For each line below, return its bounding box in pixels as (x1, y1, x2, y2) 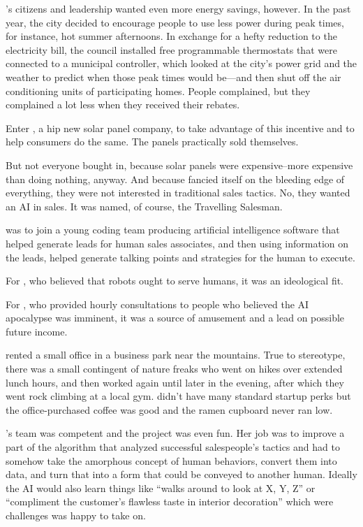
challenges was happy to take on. (6, 508, 146, 522)
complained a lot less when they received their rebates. (6, 97, 240, 112)
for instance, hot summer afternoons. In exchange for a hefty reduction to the (6, 29, 337, 43)
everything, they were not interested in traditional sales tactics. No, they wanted (6, 185, 350, 200)
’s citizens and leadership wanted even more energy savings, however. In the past (6, 1, 351, 15)
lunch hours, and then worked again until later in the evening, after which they (6, 375, 344, 389)
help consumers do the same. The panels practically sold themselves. (6, 134, 299, 149)
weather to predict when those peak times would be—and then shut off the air (6, 69, 341, 84)
